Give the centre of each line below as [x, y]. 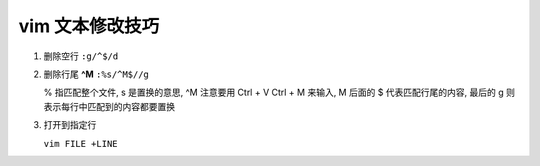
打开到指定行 [70, 125]
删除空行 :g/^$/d [81, 56]
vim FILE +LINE [81, 143]
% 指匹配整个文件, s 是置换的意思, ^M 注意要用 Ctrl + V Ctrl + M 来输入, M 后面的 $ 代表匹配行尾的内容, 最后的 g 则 [279, 92]
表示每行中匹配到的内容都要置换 [109, 106]
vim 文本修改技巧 [89, 26]
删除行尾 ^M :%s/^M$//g [96, 74]
